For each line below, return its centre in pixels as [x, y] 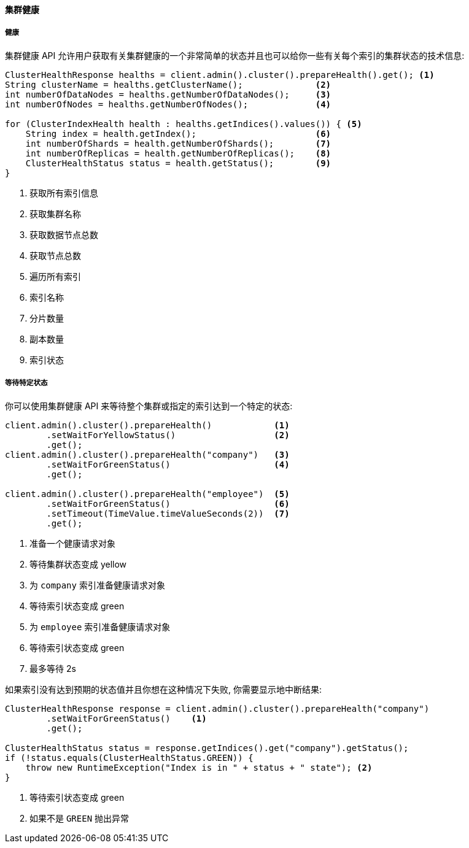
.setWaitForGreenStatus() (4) [168, 464]
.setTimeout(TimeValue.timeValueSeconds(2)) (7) [168, 513]
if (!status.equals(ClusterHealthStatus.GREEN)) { [129, 757]
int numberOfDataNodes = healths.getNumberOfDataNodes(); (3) [168, 94]
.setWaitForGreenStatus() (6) [168, 503]
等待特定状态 [26, 383]
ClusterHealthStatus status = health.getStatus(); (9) [178, 163]
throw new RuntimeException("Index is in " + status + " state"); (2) [199, 767]
